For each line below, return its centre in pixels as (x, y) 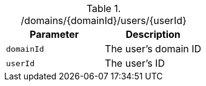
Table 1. (104, 8)
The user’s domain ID (153, 49)
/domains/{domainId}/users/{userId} (104, 20)
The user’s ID (135, 63)
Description (153, 34)
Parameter (54, 34)
